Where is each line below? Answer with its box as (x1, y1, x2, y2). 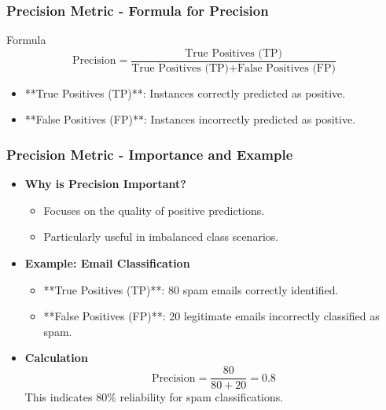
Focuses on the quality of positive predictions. (43, 201, 265, 218)
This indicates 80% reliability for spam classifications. (24, 389, 284, 405)
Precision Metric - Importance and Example (6, 144, 293, 164)
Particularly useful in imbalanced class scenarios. (43, 228, 279, 245)
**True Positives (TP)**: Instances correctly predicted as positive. (24, 84, 346, 101)
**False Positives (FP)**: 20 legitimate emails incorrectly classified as (43, 308, 380, 324)
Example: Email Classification (24, 255, 190, 271)
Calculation (24, 349, 88, 366)
